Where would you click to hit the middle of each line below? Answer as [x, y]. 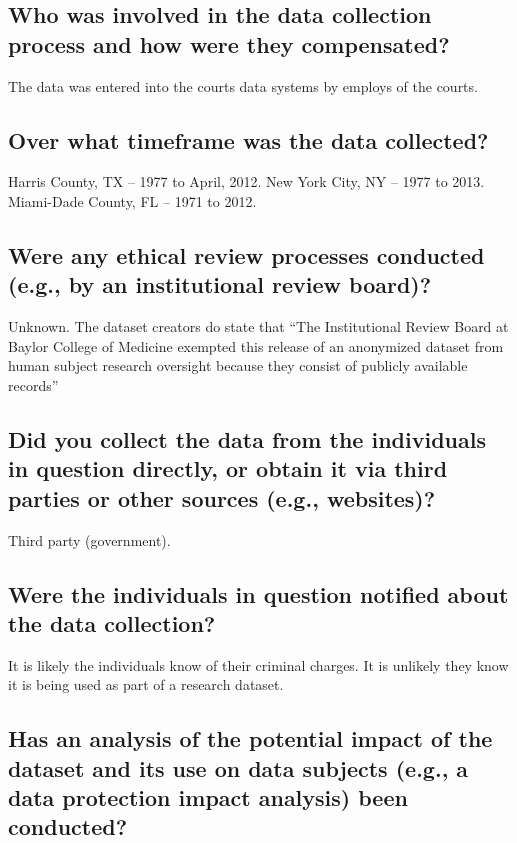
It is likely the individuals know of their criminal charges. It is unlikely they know [258, 664]
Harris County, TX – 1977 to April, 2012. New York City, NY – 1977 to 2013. [246, 181]
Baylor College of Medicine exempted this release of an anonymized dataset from [256, 345]
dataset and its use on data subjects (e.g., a [238, 767]
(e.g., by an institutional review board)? [220, 284]
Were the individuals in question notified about [258, 593]
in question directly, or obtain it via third [228, 468]
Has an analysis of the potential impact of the [250, 738]
